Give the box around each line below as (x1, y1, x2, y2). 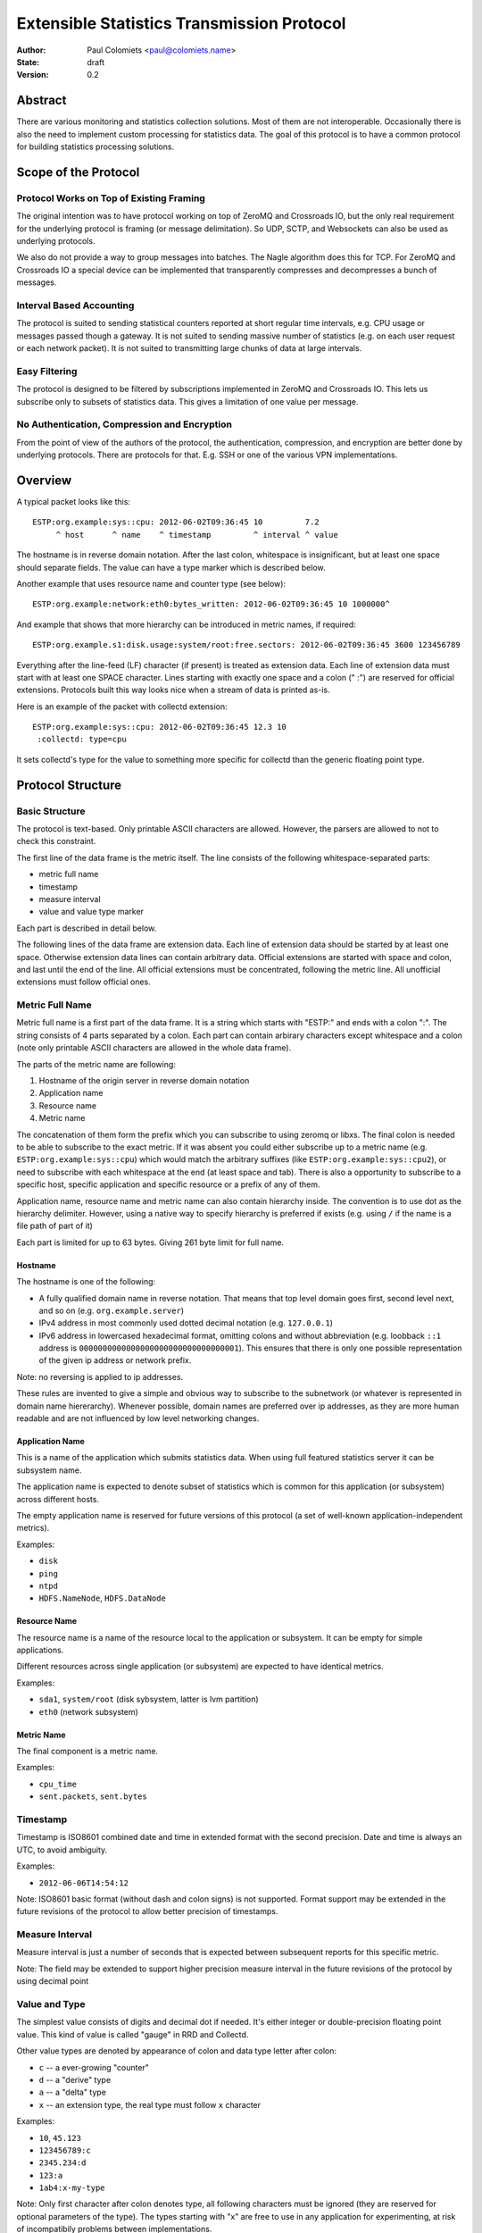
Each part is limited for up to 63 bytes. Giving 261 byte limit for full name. (16, 1237, 285, 1248)
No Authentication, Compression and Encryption (16, 418, 232, 431)
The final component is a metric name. (16, 1746, 159, 1757)
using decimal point (16, 1976, 89, 1986)
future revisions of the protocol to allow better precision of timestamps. (16, 1906, 278, 1917)
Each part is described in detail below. (16, 923, 157, 933)
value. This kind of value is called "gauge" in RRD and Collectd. (16, 2028, 249, 2040)
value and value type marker (38, 907, 145, 917)
